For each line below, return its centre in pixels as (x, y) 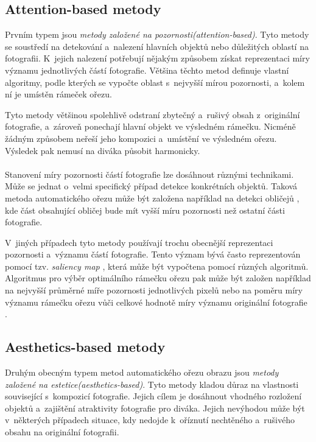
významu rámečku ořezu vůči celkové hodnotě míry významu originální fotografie (156, 302)
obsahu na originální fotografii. (62, 432)
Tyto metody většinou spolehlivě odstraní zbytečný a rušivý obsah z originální (153, 114)
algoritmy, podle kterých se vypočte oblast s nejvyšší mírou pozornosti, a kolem (155, 82)
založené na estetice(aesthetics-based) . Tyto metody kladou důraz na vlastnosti (152, 384)
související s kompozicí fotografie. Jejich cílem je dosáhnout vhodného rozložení (153, 396)
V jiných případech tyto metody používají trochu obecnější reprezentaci (139, 242)
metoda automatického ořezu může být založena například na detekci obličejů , (152, 198)
